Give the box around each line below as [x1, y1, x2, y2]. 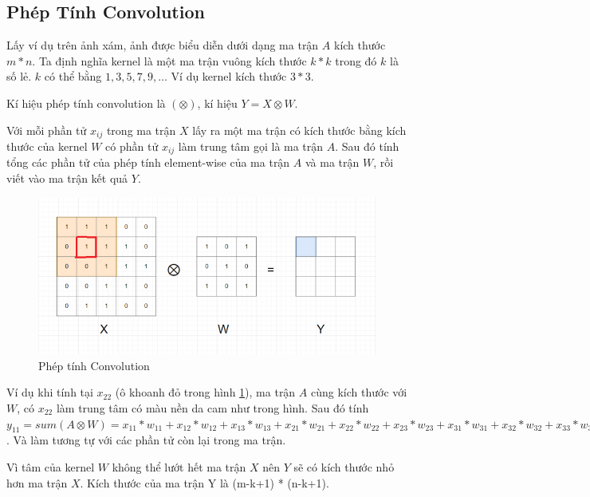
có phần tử [105, 138, 159, 155]
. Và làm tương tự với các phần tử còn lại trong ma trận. [6, 432, 286, 448]
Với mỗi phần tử [6, 121, 87, 138]
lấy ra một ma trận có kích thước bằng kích [192, 121, 407, 138]
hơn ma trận [6, 474, 68, 491]
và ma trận [305, 154, 360, 171]
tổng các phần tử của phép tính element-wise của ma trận [6, 154, 290, 171]
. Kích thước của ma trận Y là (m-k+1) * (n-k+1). [80, 474, 329, 491]
